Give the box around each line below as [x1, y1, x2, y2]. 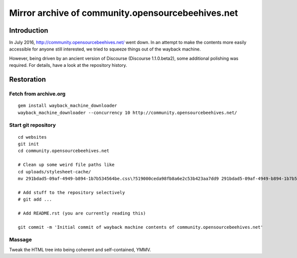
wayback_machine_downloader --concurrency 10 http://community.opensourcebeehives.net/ [18, 109, 238, 115]
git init [18, 141, 39, 147]
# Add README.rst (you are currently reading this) [18, 210, 146, 216]
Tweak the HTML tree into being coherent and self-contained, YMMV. [9, 247, 151, 253]
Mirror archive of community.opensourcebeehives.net [9, 7, 238, 18]
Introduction [9, 26, 49, 35]
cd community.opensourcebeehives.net [18, 148, 110, 154]
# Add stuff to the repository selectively [18, 190, 125, 195]
